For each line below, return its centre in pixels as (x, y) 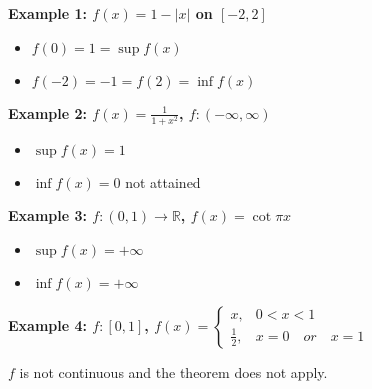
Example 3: (47, 215)
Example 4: (47, 324)
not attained (163, 181)
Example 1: (47, 13)
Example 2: (47, 112)
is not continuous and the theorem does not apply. (173, 371)
